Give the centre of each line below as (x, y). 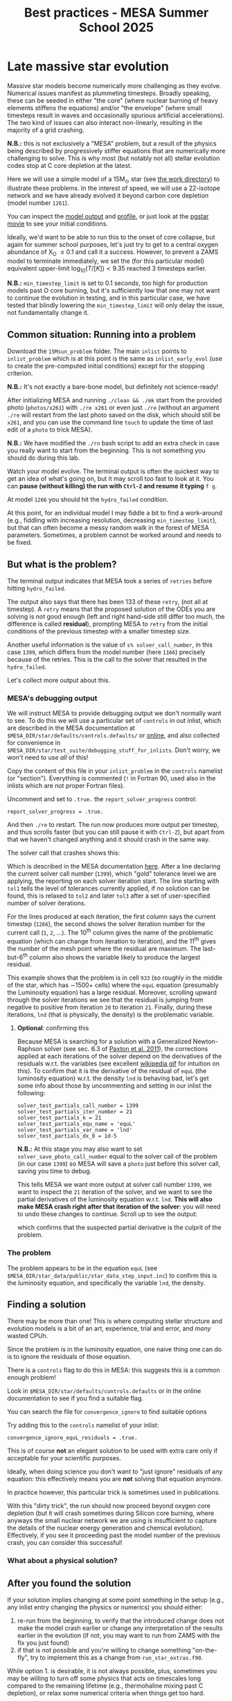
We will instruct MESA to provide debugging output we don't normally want (114, 713)
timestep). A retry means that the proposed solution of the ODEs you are (111, 609)
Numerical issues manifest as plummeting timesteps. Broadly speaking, (109, 93)
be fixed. (20, 542)
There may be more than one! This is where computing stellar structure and (115, 1321)
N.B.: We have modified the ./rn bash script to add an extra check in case (113, 443)
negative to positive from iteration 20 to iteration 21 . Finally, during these (110, 1007)
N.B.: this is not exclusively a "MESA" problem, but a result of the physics (112, 143)
